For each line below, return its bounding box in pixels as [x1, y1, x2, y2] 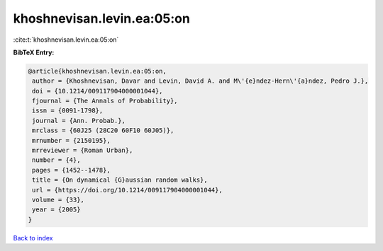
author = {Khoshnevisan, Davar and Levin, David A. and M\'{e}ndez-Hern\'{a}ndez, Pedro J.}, [32, 77, 369, 85]
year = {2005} [32, 206, 81, 214]
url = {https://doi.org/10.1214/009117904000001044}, [32, 186, 223, 194]
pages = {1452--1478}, [32, 166, 111, 174]
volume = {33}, [32, 196, 85, 204]
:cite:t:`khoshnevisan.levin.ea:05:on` [13, 35, 119, 44]
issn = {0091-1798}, [32, 107, 104, 115]
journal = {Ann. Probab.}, [32, 117, 126, 124]
